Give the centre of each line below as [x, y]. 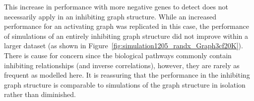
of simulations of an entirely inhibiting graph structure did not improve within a [126, 36]
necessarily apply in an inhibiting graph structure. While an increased [110, 16]
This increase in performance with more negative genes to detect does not [116, 6]
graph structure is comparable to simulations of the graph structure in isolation [125, 84]
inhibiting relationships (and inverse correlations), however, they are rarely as [122, 65]
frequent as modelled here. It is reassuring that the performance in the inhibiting [127, 75]
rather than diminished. [40, 94]
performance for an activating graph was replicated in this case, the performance [127, 26]
